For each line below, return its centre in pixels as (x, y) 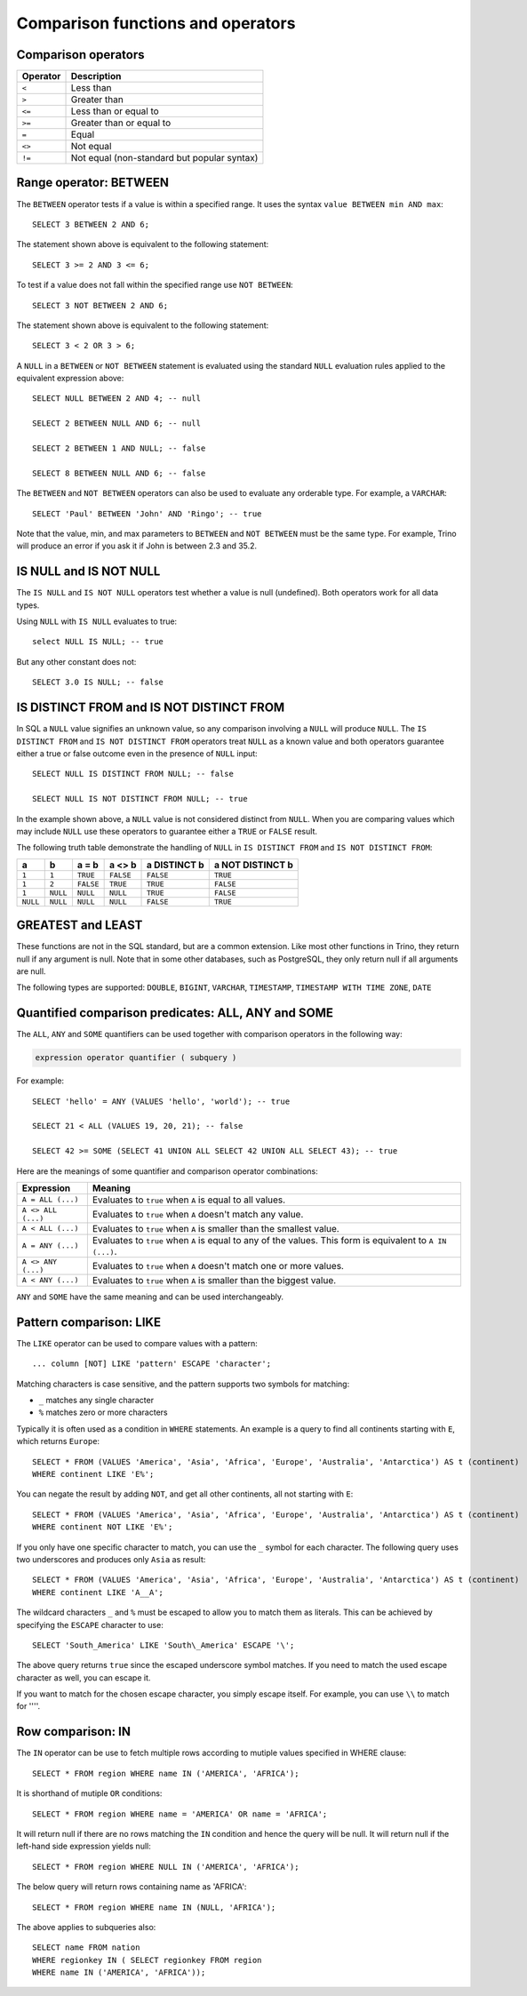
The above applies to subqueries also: (86, 1927)
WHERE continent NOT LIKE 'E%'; (103, 1527)
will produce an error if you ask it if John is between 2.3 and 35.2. (137, 546)
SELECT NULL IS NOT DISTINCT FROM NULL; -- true (140, 799)
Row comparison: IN (73, 1732)
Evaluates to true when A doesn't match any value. (198, 1214)
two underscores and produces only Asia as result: (111, 1559)
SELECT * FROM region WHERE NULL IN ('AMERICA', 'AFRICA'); (166, 1867)
